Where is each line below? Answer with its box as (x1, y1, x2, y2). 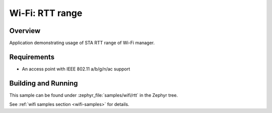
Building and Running (9, 79, 78, 87)
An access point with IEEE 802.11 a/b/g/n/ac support (22, 65, 130, 72)
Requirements (9, 52, 55, 61)
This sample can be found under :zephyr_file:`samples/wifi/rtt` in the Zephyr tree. (9, 92, 178, 98)
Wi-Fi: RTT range (9, 7, 83, 18)
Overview (9, 26, 41, 35)
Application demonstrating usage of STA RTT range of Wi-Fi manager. (9, 40, 155, 46)
